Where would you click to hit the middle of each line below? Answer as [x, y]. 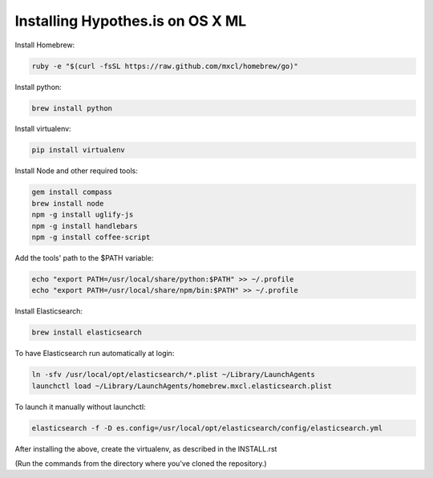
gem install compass [72, 192]
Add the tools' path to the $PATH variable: [84, 257]
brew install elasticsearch [87, 332]
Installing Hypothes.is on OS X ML [131, 21]
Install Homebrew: [45, 45]
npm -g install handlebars [85, 226]
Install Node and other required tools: [76, 171]
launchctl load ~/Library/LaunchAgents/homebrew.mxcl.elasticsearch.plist [182, 386]
